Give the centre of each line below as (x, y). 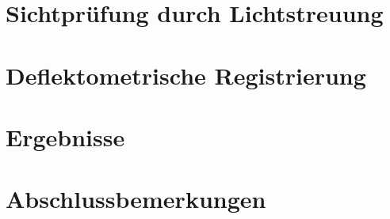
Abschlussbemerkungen (136, 199)
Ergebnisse (65, 136)
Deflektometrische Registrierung (186, 75)
